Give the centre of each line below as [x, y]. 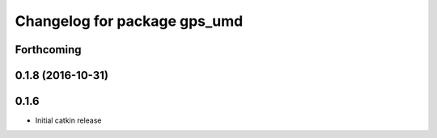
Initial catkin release [68, 120]
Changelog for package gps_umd [129, 21]
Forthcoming [48, 50]
